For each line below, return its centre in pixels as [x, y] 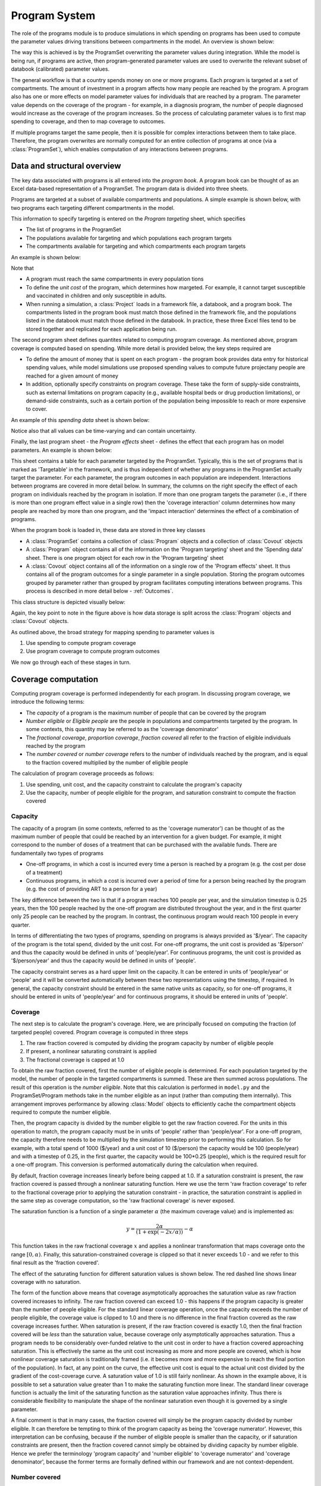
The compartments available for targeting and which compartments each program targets [136, 246]
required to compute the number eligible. [61, 1112]
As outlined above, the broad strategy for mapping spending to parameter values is [113, 632]
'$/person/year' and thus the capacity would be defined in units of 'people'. [103, 961]
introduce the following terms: [48, 702]
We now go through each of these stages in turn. [71, 662]
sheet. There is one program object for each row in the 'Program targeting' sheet [125, 558]
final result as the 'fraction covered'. [55, 1263]
